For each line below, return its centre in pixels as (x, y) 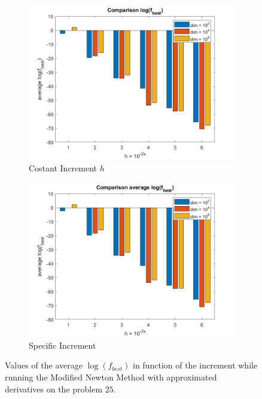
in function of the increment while (195, 365)
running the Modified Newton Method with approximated (111, 377)
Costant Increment (63, 167)
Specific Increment (63, 345)
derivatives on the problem (54, 389)
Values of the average (44, 365)
